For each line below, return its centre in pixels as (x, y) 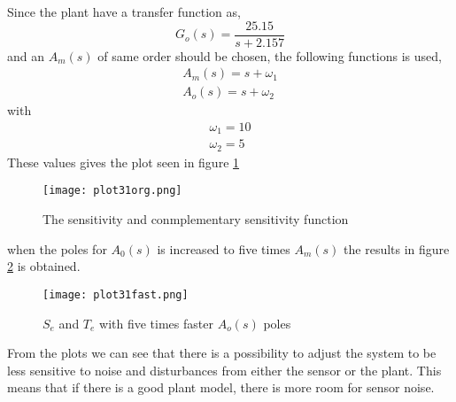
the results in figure (397, 248)
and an (26, 55)
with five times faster (156, 323)
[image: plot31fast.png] (116, 294)
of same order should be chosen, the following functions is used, (270, 55)
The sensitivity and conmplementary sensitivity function (196, 219)
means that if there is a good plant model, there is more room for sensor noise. (221, 387)
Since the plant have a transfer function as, (124, 12)
